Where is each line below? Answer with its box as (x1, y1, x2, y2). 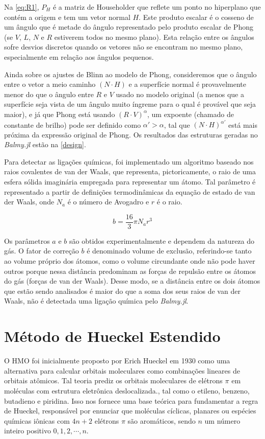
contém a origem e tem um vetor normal (4, 11, 130, 22)
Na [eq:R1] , (4, 2, 39, 12)
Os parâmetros (4, 235, 50, 246)
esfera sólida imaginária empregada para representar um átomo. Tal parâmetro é (4, 176, 256, 187)
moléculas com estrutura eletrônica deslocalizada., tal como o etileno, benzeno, (4, 385, 250, 396)
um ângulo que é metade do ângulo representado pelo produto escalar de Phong (4, 21, 253, 32)
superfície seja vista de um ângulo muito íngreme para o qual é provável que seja (4, 99, 256, 109)
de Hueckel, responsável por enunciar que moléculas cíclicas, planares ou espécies (4, 405, 256, 416)
